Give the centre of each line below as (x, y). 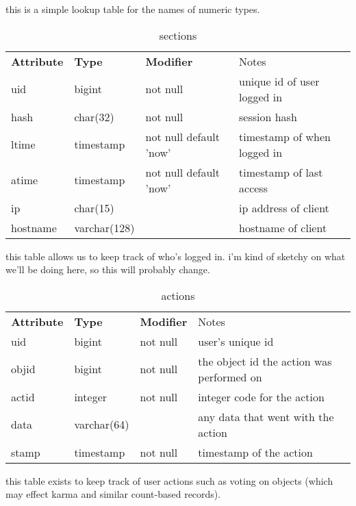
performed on (230, 377)
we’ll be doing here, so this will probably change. (108, 269)
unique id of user (279, 81)
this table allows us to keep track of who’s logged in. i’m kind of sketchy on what (176, 256)
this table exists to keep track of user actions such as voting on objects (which (169, 480)
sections (178, 35)
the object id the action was (265, 361)
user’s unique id (236, 341)
